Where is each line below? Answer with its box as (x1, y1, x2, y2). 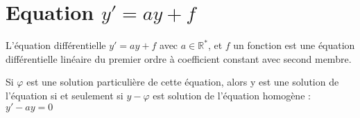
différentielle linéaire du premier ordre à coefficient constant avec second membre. (6, 51, 352, 66)
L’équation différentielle (6, 38, 106, 52)
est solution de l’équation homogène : (153, 88, 311, 102)
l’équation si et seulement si (6, 88, 123, 102)
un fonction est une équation (233, 38, 355, 52)
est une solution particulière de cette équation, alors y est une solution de (26, 75, 339, 89)
